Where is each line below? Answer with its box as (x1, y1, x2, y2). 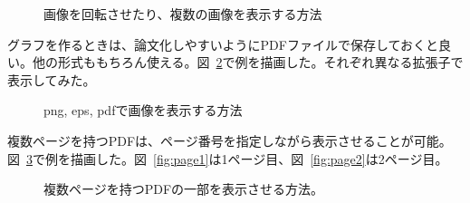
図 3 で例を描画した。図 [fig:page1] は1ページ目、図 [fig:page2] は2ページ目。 (7, 149, 448, 168)
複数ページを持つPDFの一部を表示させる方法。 (43, 179, 324, 198)
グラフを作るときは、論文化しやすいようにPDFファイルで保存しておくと (7, 34, 439, 53)
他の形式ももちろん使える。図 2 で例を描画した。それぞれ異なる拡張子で (32, 53, 464, 72)
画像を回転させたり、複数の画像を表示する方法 (43, 5, 322, 23)
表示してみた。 (7, 70, 96, 89)
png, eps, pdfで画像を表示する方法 (43, 101, 243, 120)
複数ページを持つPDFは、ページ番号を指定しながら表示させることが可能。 (7, 130, 452, 150)
